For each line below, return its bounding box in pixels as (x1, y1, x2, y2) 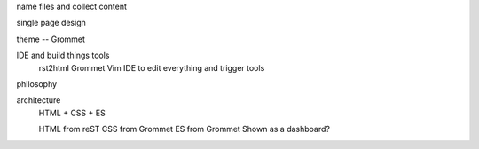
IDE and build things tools (16, 50, 110, 61)
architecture (16, 95, 61, 106)
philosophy (16, 78, 58, 89)
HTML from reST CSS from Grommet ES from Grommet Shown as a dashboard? (38, 124, 330, 135)
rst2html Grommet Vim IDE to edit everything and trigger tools (38, 62, 265, 73)
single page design (16, 18, 86, 28)
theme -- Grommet (16, 34, 86, 44)
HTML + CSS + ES (38, 107, 106, 118)
